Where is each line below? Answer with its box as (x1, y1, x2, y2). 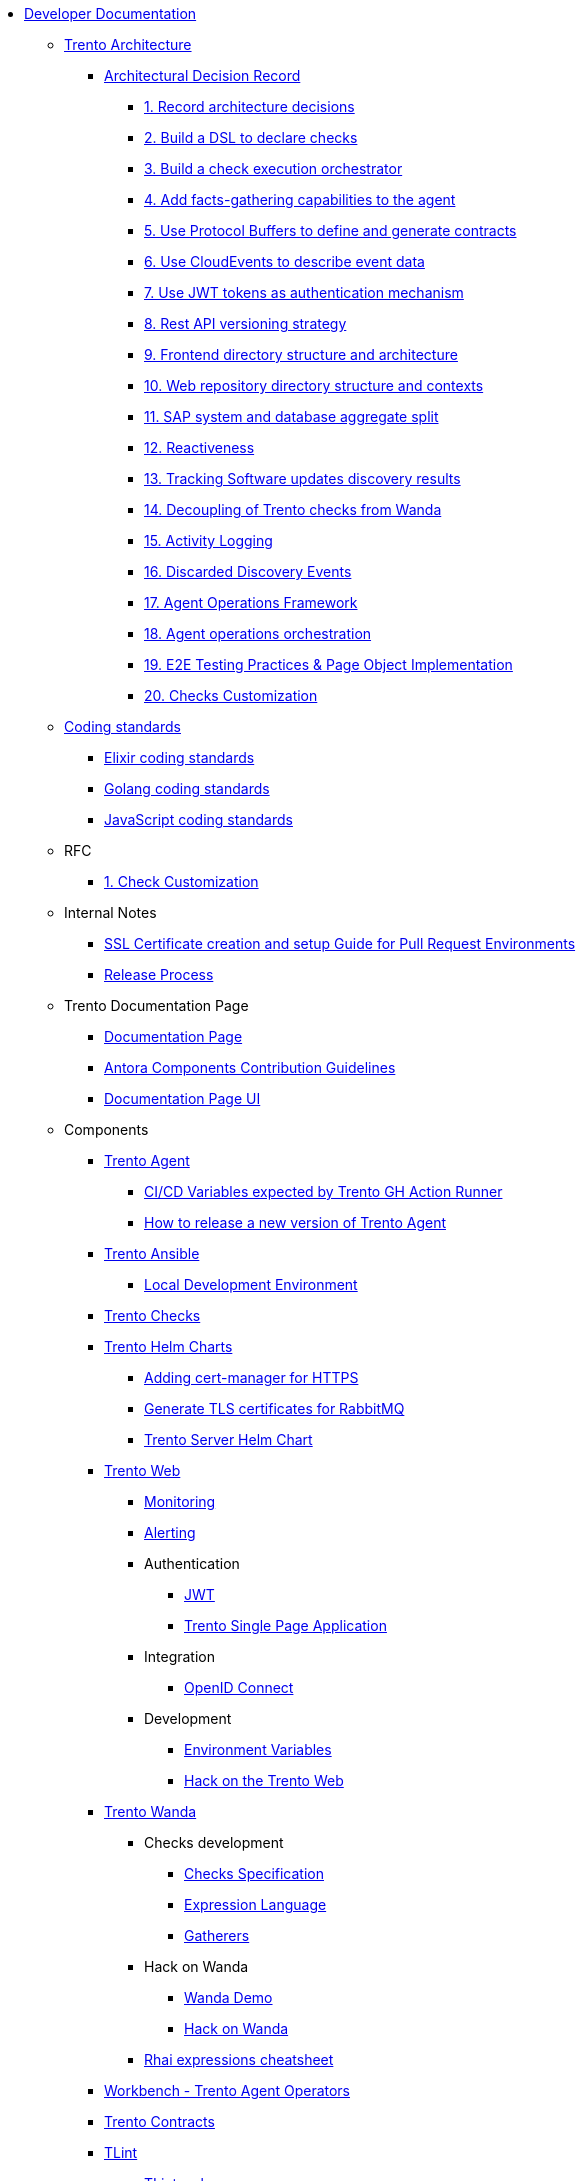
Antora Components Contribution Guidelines (104, 1059, 396, 1076)
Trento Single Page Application (184, 1617, 387, 1634)
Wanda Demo (184, 1989, 273, 2006)
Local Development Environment (144, 1276, 358, 1293)
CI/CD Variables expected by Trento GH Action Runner (144, 1183, 503, 1200)
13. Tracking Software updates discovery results (144, 470, 461, 487)
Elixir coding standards (104, 749, 255, 766)
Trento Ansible (104, 1245, 200, 1262)
